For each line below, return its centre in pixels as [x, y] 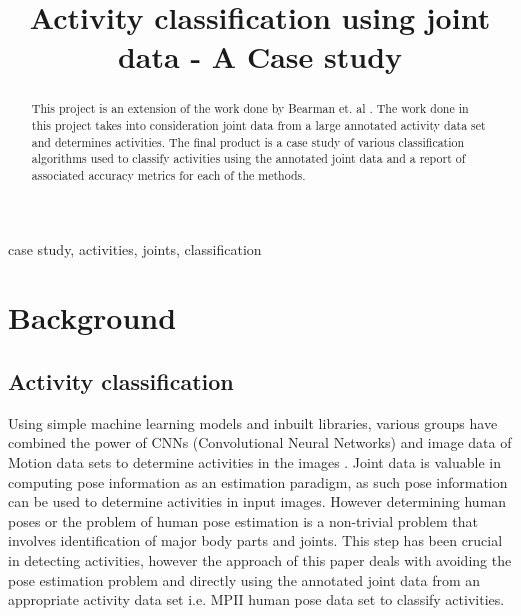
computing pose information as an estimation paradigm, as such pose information [258, 481]
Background [92, 317]
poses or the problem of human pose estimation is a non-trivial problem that [243, 520]
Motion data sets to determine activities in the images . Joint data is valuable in [254, 462]
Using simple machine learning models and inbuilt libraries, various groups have [253, 422]
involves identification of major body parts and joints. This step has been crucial [255, 540]
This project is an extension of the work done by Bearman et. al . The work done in [250, 108]
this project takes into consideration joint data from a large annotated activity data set [258, 125]
